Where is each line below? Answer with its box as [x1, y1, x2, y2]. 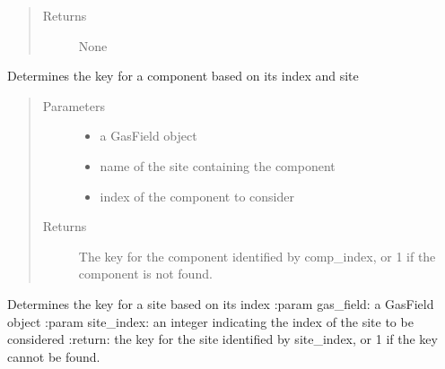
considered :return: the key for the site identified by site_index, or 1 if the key [7, 330, 438, 348]
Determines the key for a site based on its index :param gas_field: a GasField [7, 294, 434, 313]
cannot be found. [7, 347, 100, 365]
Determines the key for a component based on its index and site [7, 66, 359, 85]
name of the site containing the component [100, 156, 336, 175]
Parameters [42, 96, 105, 115]
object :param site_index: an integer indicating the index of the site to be [7, 312, 414, 330]
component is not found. [78, 264, 213, 283]
